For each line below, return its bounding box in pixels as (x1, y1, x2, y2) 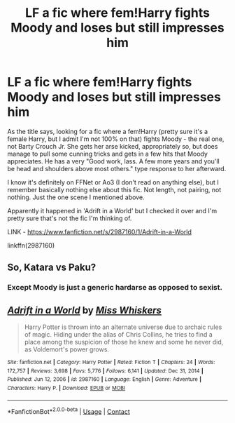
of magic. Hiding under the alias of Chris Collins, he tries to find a (24, 330, 213, 339)
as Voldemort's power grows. (24, 345, 110, 354)
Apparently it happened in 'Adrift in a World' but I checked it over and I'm (7, 206, 218, 215)
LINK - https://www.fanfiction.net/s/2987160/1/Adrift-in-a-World (7, 227, 192, 236)
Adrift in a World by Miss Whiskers (7, 304, 162, 316)
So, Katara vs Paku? (7, 262, 97, 274)
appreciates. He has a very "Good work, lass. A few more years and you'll (7, 156, 220, 166)
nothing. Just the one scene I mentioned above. (7, 193, 145, 201)
